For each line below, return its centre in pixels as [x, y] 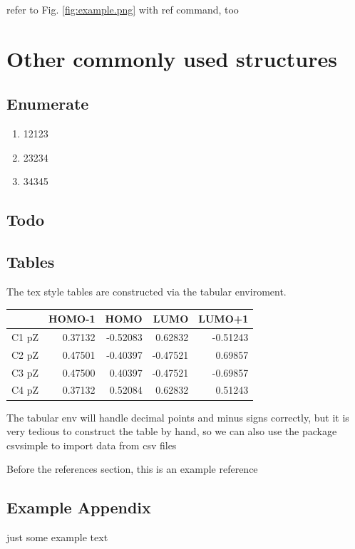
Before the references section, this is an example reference [132, 469]
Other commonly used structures [172, 58]
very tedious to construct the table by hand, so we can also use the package [172, 431]
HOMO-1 [72, 319]
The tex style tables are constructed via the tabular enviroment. [146, 291]
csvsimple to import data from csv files [92, 445]
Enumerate [48, 104]
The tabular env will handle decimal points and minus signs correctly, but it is [178, 417]
